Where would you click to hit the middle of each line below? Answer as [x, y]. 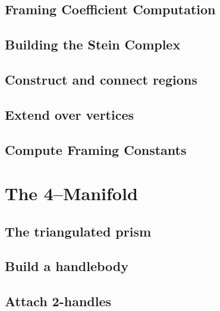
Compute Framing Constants [96, 149]
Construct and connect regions [101, 79]
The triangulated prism [78, 231]
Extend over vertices [70, 114]
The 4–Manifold [71, 193]
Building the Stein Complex [93, 44]
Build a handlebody [67, 266]
